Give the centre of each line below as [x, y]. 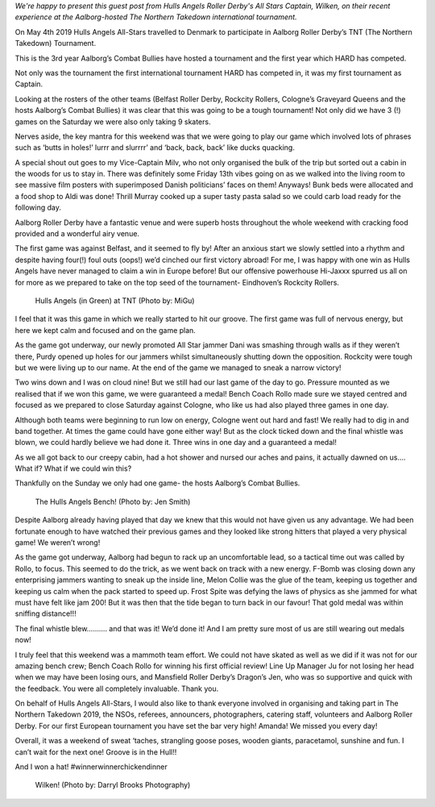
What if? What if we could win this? [73, 468]
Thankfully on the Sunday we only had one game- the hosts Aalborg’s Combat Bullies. [157, 483]
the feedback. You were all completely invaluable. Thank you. [117, 688]
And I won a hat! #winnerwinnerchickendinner [91, 767]
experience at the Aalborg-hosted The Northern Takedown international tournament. [156, 17]
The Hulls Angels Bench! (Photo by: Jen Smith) [113, 501]
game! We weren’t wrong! [58, 543]
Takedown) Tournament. [56, 44]
